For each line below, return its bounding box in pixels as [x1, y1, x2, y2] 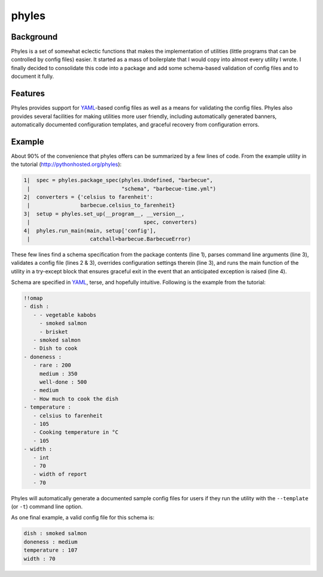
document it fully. [11, 72, 54, 80]
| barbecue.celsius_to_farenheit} [27, 202, 176, 209]
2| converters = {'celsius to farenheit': [23, 194, 154, 200]
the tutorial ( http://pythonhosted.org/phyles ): [11, 161, 122, 168]
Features [11, 89, 45, 99]
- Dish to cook [33, 345, 78, 352]
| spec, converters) [27, 219, 197, 226]
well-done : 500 [39, 378, 87, 385]
